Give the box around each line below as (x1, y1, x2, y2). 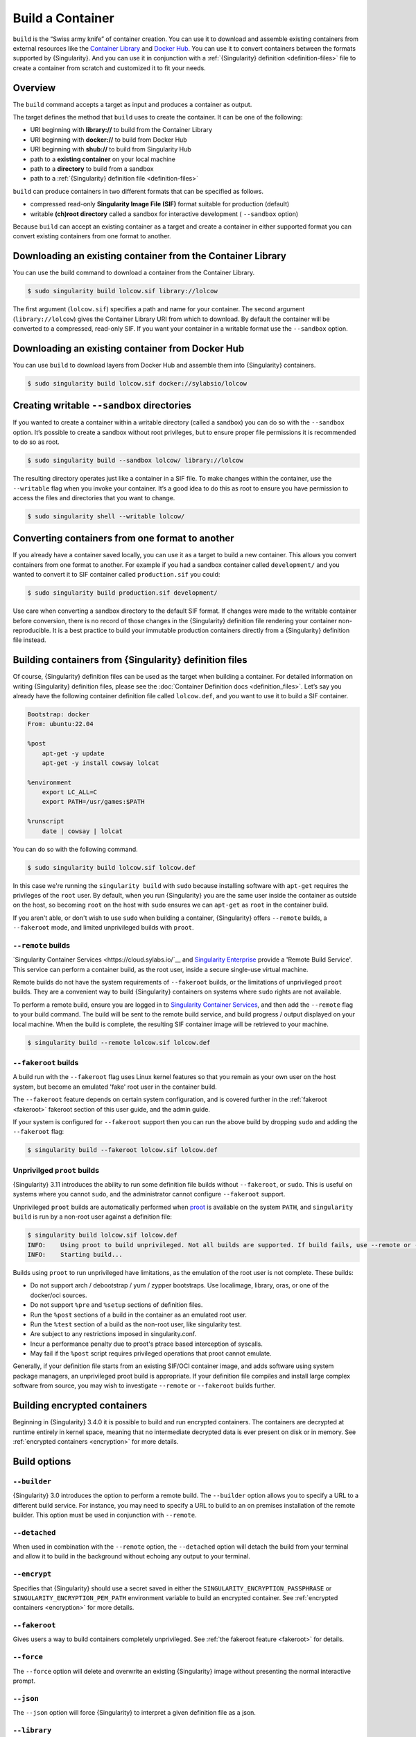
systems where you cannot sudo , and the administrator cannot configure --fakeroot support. (12, 1190, 286, 1199)
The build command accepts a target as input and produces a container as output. (12, 100, 252, 108)
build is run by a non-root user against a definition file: (12, 1212, 173, 1221)
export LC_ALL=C (42, 789, 97, 796)
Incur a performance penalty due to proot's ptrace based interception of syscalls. (30, 1340, 263, 1348)
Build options (12, 1456, 71, 1467)
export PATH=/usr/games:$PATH (42, 798, 145, 806)
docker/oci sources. (30, 1291, 87, 1299)
